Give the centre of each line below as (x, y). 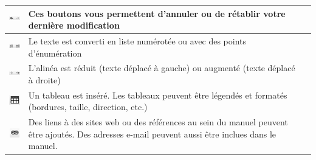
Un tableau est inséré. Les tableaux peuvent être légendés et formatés (158, 95)
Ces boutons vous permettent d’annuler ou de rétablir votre (157, 13)
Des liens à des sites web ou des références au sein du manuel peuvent (158, 122)
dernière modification (74, 25)
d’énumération (55, 53)
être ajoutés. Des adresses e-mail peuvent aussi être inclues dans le (152, 134)
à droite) (44, 79)
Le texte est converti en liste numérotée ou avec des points (137, 40)
